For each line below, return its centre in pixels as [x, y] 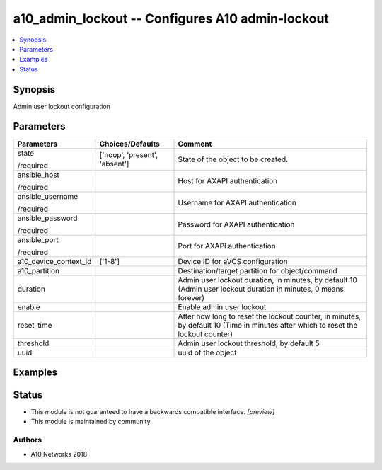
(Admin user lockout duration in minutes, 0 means [261, 289]
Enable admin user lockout [222, 306]
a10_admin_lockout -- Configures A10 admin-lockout [171, 18]
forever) [191, 297]
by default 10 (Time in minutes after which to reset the [268, 325]
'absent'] [114, 164]
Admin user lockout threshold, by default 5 [249, 343]
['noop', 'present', [129, 154]
